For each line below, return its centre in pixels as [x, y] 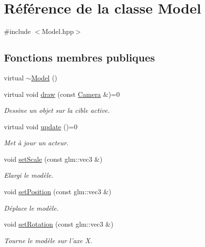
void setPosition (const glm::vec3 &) [58, 192]
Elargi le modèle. [29, 175]
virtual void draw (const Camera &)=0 [62, 94]
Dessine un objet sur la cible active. [57, 110]
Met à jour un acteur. [36, 143]
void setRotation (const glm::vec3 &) [59, 224]
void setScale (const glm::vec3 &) [53, 159]
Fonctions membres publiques [79, 57]
